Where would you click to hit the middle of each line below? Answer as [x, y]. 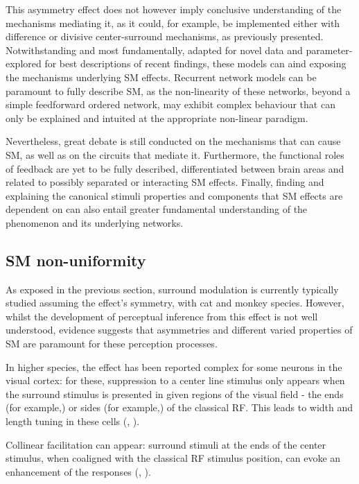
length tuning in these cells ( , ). [73, 421]
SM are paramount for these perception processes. [112, 344]
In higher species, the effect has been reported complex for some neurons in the [174, 366]
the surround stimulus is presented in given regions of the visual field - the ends [175, 394]
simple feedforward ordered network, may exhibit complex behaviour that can [170, 104]
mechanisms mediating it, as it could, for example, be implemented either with [173, 23]
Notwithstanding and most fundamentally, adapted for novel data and [154, 50]
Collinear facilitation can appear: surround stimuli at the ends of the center [166, 444]
